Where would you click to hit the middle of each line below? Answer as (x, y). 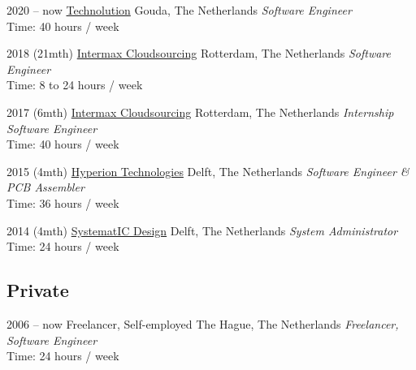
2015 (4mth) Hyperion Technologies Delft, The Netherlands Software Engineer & (208, 171)
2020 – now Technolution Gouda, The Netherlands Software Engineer (179, 10)
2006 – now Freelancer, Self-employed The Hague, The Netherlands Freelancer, (203, 323)
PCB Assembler (45, 187)
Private (38, 290)
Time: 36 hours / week (63, 202)
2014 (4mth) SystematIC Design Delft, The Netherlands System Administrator (202, 230)
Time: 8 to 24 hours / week (75, 85)
